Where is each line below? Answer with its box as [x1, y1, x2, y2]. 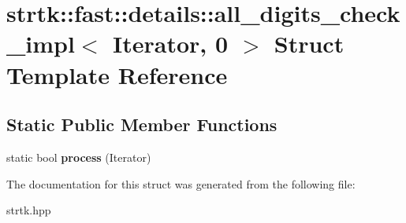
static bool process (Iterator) [6, 148, 151, 165]
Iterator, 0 [112, 27, 229, 60]
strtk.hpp [6, 202, 51, 218]
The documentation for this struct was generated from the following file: [6, 175, 356, 192]
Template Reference [6, 58, 228, 90]
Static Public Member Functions [6, 112, 277, 137]
